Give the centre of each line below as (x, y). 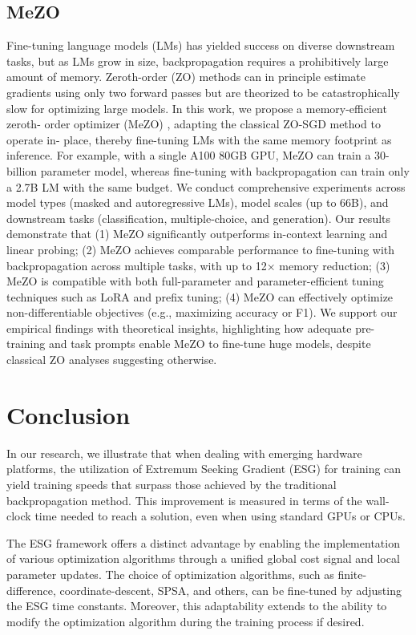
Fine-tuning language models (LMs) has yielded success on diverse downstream (201, 45)
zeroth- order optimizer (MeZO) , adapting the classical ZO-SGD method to (194, 124)
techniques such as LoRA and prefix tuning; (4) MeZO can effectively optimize (200, 296)
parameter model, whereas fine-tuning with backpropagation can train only (225, 170)
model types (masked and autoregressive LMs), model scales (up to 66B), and (198, 202)
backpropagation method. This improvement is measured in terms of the (184, 500)
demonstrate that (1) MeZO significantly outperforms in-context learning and (197, 234)
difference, (31, 590)
